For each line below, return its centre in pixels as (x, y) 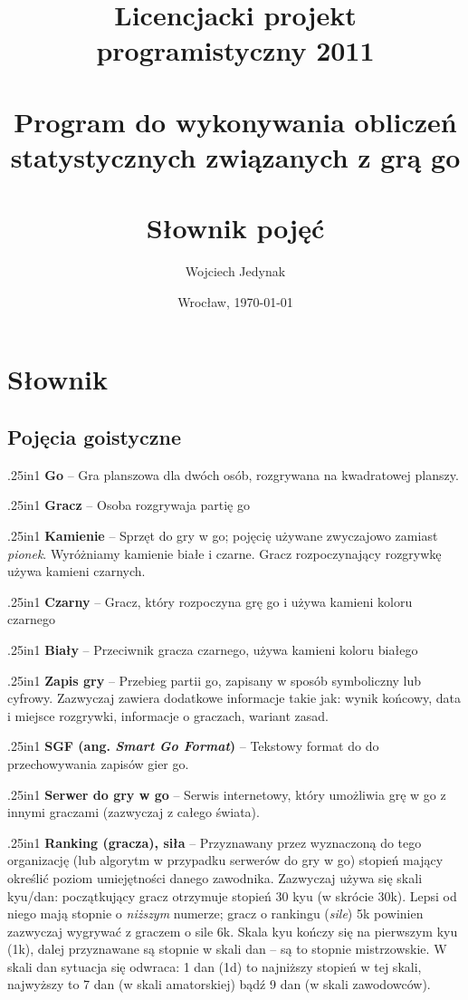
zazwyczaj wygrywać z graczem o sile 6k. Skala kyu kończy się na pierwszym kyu (233, 931)
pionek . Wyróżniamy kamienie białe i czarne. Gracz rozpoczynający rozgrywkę (224, 553)
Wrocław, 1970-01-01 (235, 301)
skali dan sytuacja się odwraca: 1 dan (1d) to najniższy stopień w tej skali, (215, 966)
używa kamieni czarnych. (76, 571)
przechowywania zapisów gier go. (98, 763)
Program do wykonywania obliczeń (235, 121)
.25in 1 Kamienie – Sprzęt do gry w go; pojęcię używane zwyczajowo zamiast (223, 536)
